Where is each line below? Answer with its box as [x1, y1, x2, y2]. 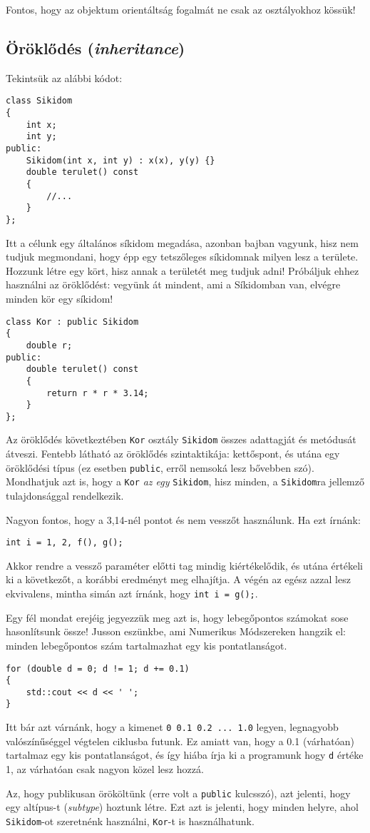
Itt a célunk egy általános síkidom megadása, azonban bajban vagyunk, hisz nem [6, 235, 359, 250]
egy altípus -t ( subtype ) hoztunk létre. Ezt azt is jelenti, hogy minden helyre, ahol [6, 799, 359, 814]
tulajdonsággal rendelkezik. [6, 488, 124, 503]
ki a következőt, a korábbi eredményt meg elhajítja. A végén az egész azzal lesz [6, 572, 351, 587]
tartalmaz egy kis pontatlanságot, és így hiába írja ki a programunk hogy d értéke [6, 747, 364, 762]
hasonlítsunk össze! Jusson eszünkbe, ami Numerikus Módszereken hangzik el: [6, 624, 346, 639]
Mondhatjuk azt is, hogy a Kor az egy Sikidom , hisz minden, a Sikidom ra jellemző [6, 474, 364, 489]
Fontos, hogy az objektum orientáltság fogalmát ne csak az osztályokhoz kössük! [6, 2, 356, 16]
